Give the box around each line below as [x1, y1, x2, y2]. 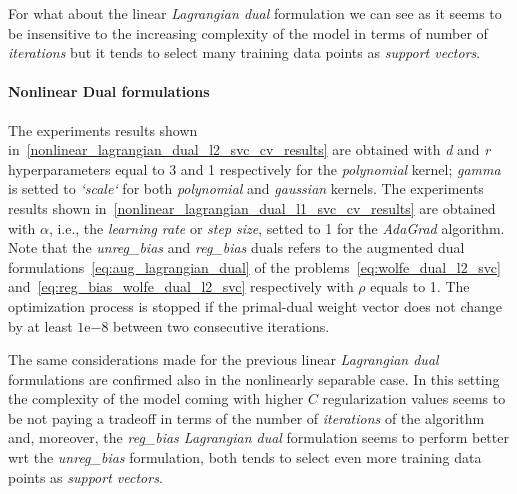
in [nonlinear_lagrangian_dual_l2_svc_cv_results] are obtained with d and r [8, 139, 491, 160]
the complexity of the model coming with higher [8, 388, 304, 409]
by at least [8, 315, 73, 336]
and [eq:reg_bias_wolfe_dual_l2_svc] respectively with [8, 276, 354, 297]
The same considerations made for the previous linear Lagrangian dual [8, 349, 439, 370]
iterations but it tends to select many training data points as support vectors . [8, 42, 481, 63]
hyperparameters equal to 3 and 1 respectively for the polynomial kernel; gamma [8, 158, 501, 179]
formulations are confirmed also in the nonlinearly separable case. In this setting [8, 368, 500, 389]
